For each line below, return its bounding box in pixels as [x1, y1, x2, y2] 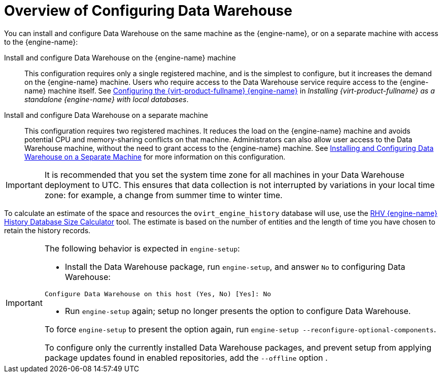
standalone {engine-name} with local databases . [24, 95, 189, 104]
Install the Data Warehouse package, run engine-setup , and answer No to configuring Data [64, 261, 405, 272]
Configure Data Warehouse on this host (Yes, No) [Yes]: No [44, 290, 271, 298]
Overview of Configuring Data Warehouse [4, 2, 292, 19]
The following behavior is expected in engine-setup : [44, 243, 240, 254]
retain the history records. [4, 226, 91, 235]
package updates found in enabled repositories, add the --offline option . [44, 352, 328, 363]
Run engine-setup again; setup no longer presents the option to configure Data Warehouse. [64, 305, 411, 316]
